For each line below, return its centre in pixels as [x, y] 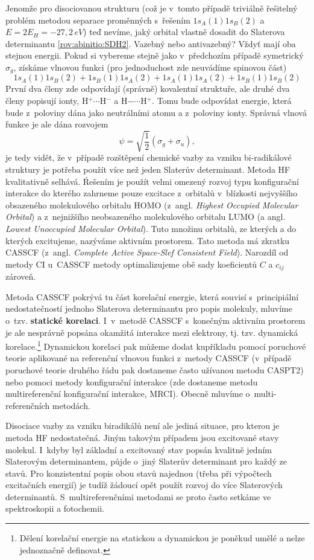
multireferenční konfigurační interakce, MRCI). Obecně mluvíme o [128, 394]
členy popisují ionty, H [47, 101]
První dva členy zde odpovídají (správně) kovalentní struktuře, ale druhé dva [148, 89]
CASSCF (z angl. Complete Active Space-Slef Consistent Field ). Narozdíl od [147, 252]
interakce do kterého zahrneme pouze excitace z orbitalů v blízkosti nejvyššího [152, 193]
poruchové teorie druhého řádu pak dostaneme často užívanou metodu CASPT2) [155, 369]
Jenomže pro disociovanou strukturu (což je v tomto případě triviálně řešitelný [152, 8]
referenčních [28, 405]
